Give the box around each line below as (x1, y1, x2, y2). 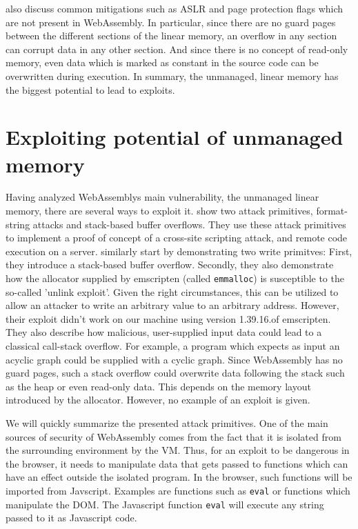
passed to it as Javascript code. (6, 510, 137, 525)
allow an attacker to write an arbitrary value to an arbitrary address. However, (6, 298, 339, 312)
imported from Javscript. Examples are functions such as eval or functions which (6, 483, 350, 497)
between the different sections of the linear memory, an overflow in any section (6, 28, 337, 43)
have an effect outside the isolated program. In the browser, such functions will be (6, 470, 352, 484)
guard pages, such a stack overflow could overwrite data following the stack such (6, 366, 345, 380)
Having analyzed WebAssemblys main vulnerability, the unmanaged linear (6, 190, 319, 204)
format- (316, 203, 348, 218)
